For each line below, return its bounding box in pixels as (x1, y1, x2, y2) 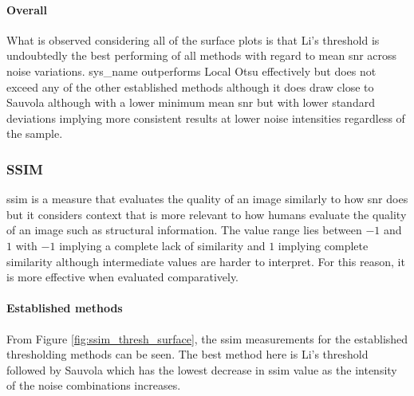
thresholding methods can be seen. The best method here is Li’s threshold (6, 346, 369, 363)
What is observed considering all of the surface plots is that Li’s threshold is (6, 31, 380, 48)
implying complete (278, 237, 369, 253)
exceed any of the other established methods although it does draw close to (6, 78, 374, 95)
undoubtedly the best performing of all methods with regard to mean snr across (6, 47, 397, 64)
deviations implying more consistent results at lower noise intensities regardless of (6, 109, 405, 126)
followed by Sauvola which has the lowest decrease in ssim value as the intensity (6, 361, 397, 378)
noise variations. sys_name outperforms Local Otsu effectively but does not (6, 62, 377, 79)
